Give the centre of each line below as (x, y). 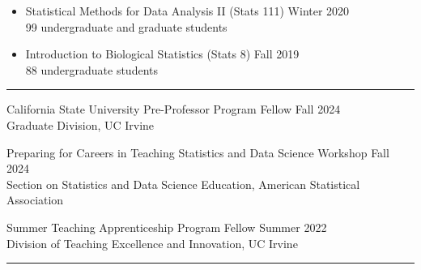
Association (35, 200)
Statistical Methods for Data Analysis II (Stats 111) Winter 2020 (187, 11)
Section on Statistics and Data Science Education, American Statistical (183, 184)
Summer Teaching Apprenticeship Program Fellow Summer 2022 (167, 227)
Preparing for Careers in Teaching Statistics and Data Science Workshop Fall (198, 152)
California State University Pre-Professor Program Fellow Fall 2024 (174, 109)
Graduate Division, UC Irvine (81, 124)
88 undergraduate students (91, 69)
